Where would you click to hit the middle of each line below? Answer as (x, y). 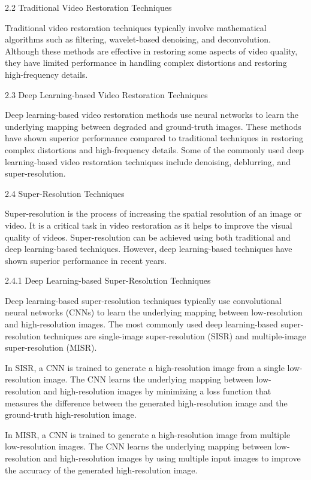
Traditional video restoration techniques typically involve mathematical (136, 27)
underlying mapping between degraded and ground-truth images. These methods (153, 126)
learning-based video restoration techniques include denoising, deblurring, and (148, 161)
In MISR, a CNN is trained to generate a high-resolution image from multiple (148, 434)
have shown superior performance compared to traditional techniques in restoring (154, 138)
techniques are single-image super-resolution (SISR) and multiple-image (175, 335)
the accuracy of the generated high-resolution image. (101, 470)
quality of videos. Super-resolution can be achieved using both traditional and (148, 237)
